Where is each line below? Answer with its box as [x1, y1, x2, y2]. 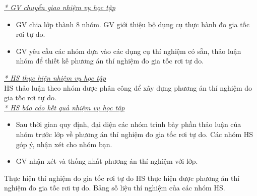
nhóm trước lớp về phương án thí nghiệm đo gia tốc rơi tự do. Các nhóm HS [16, 128, 253, 139]
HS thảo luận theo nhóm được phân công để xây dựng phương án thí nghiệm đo [4, 82, 252, 93]
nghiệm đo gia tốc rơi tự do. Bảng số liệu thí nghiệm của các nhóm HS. [4, 182, 225, 193]
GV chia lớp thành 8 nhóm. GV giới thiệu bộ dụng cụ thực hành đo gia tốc [16, 19, 250, 29]
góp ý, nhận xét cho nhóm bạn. [16, 139, 112, 149]
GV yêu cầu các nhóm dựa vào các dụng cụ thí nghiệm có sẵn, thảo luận [16, 45, 241, 56]
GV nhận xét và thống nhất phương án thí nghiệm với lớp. [16, 156, 198, 166]
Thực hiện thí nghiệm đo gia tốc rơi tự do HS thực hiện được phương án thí [4, 172, 240, 183]
